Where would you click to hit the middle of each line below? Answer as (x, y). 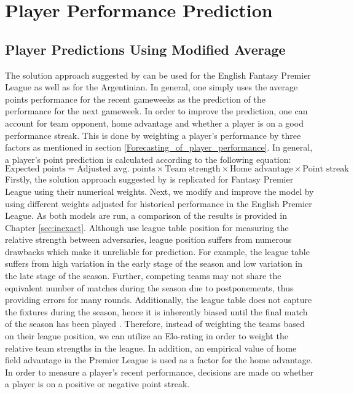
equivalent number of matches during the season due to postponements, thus (149, 287)
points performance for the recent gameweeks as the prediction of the (135, 99)
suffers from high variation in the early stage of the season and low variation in (154, 263)
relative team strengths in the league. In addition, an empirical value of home (151, 348)
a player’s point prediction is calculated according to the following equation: (148, 159)
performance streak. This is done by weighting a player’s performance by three (153, 135)
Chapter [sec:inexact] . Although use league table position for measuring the (147, 227)
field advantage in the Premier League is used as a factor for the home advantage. (159, 360)
